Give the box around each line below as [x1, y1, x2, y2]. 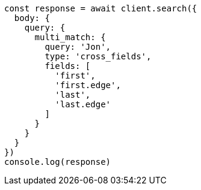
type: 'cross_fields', [45, 52, 152, 61]
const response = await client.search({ [4, 4, 197, 13]
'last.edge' [55, 99, 111, 109]
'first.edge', [55, 80, 121, 90]
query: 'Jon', [45, 42, 111, 52]
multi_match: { [34, 32, 106, 42]
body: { [14, 13, 50, 23]
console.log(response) [4, 157, 111, 167]
